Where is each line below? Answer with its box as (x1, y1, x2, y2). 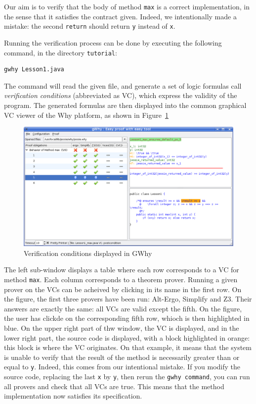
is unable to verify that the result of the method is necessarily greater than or (4, 352, 240, 362)
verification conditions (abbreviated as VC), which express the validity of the (4, 90, 237, 101)
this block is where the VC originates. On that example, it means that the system (4, 342, 252, 353)
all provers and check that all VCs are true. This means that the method (4, 381, 224, 391)
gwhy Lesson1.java (4, 66, 64, 73)
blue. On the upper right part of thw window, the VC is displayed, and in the (4, 322, 239, 333)
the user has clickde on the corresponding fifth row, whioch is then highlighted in (4, 313, 250, 323)
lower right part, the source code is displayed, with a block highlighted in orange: (4, 332, 250, 343)
